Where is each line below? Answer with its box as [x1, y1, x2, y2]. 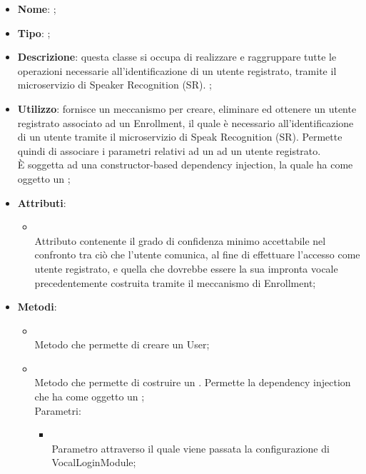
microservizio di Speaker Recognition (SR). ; [17, 77, 212, 92]
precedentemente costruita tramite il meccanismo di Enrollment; [34, 275, 316, 290]
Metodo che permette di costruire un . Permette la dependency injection [34, 375, 351, 390]
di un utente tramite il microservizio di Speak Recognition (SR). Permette [17, 129, 342, 144]
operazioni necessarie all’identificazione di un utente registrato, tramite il [17, 63, 337, 78]
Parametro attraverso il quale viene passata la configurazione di [51, 440, 330, 455]
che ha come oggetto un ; [34, 389, 145, 404]
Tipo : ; [17, 25, 51, 40]
